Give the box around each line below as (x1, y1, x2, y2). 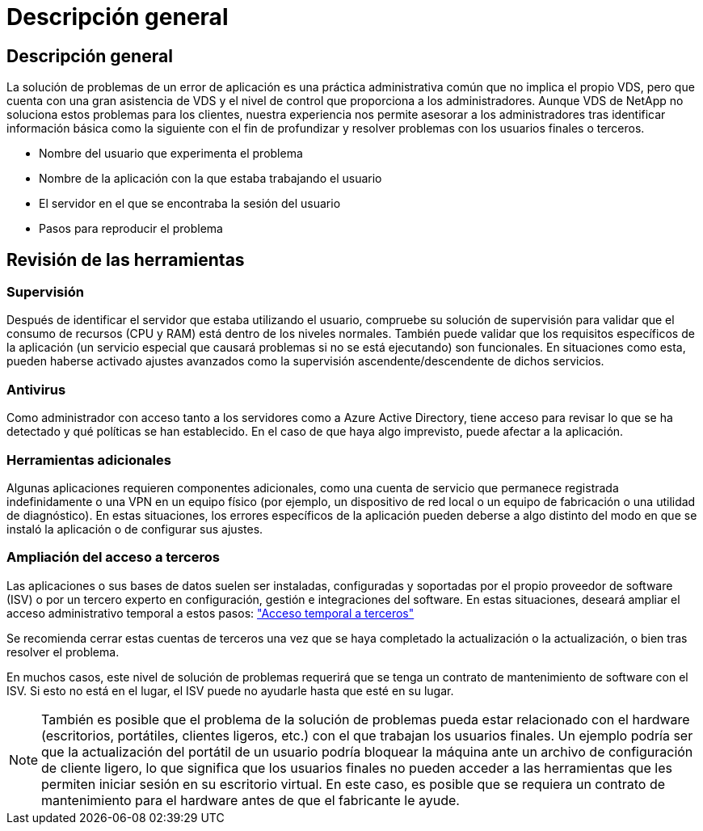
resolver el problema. (6, 644, 120, 659)
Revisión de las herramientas (6, 249, 245, 270)
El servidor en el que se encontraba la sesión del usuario (39, 196, 341, 211)
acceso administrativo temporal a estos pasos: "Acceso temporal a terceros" (6, 605, 415, 620)
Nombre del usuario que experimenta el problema (39, 146, 303, 161)
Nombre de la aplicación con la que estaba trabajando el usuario (39, 171, 382, 186)
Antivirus (6, 381, 66, 398)
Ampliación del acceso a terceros (6, 549, 220, 566)
